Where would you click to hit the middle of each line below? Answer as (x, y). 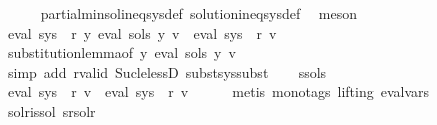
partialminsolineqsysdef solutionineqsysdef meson (199, 13)
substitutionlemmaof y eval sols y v (121, 52)
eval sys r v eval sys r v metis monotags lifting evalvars (218, 91)
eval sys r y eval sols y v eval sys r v (142, 32)
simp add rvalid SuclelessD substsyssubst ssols (167, 71)
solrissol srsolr (51, 110)
